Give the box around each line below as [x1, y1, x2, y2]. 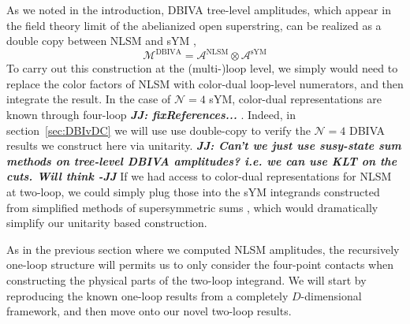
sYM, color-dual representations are [209, 91, 382, 107]
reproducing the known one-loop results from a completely [6, 287, 289, 304]
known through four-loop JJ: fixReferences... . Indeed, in [6, 106, 296, 123]
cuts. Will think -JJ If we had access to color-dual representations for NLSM [6, 168, 392, 184]
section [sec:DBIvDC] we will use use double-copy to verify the [6, 121, 311, 138]
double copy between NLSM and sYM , [6, 32, 197, 49]
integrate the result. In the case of [6, 91, 171, 107]
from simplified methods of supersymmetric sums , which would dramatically [6, 199, 378, 215]
